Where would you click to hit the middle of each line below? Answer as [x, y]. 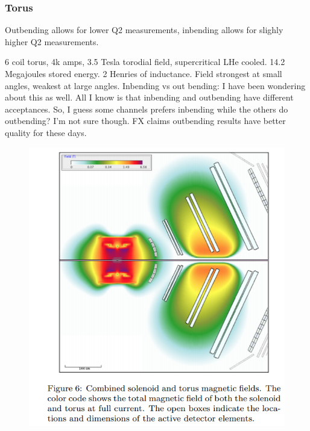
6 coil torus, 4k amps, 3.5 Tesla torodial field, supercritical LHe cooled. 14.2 [145, 62]
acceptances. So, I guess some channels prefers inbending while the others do [147, 109]
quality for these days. [46, 132]
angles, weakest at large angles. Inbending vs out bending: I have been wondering [155, 85]
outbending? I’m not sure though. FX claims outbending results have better [145, 121]
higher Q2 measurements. [52, 41]
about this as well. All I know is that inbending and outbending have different [149, 97]
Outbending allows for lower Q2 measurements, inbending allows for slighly [144, 30]
